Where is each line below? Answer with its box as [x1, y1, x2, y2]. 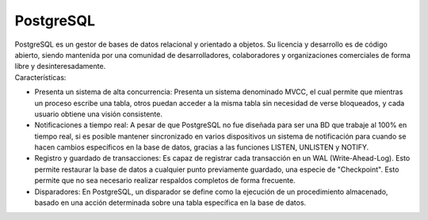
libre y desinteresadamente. [14, 62, 106, 71]
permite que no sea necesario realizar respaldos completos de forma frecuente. [34, 176, 296, 185]
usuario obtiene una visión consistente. [34, 109, 162, 119]
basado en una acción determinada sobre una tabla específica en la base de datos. [34, 198, 307, 207]
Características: [14, 72, 67, 82]
